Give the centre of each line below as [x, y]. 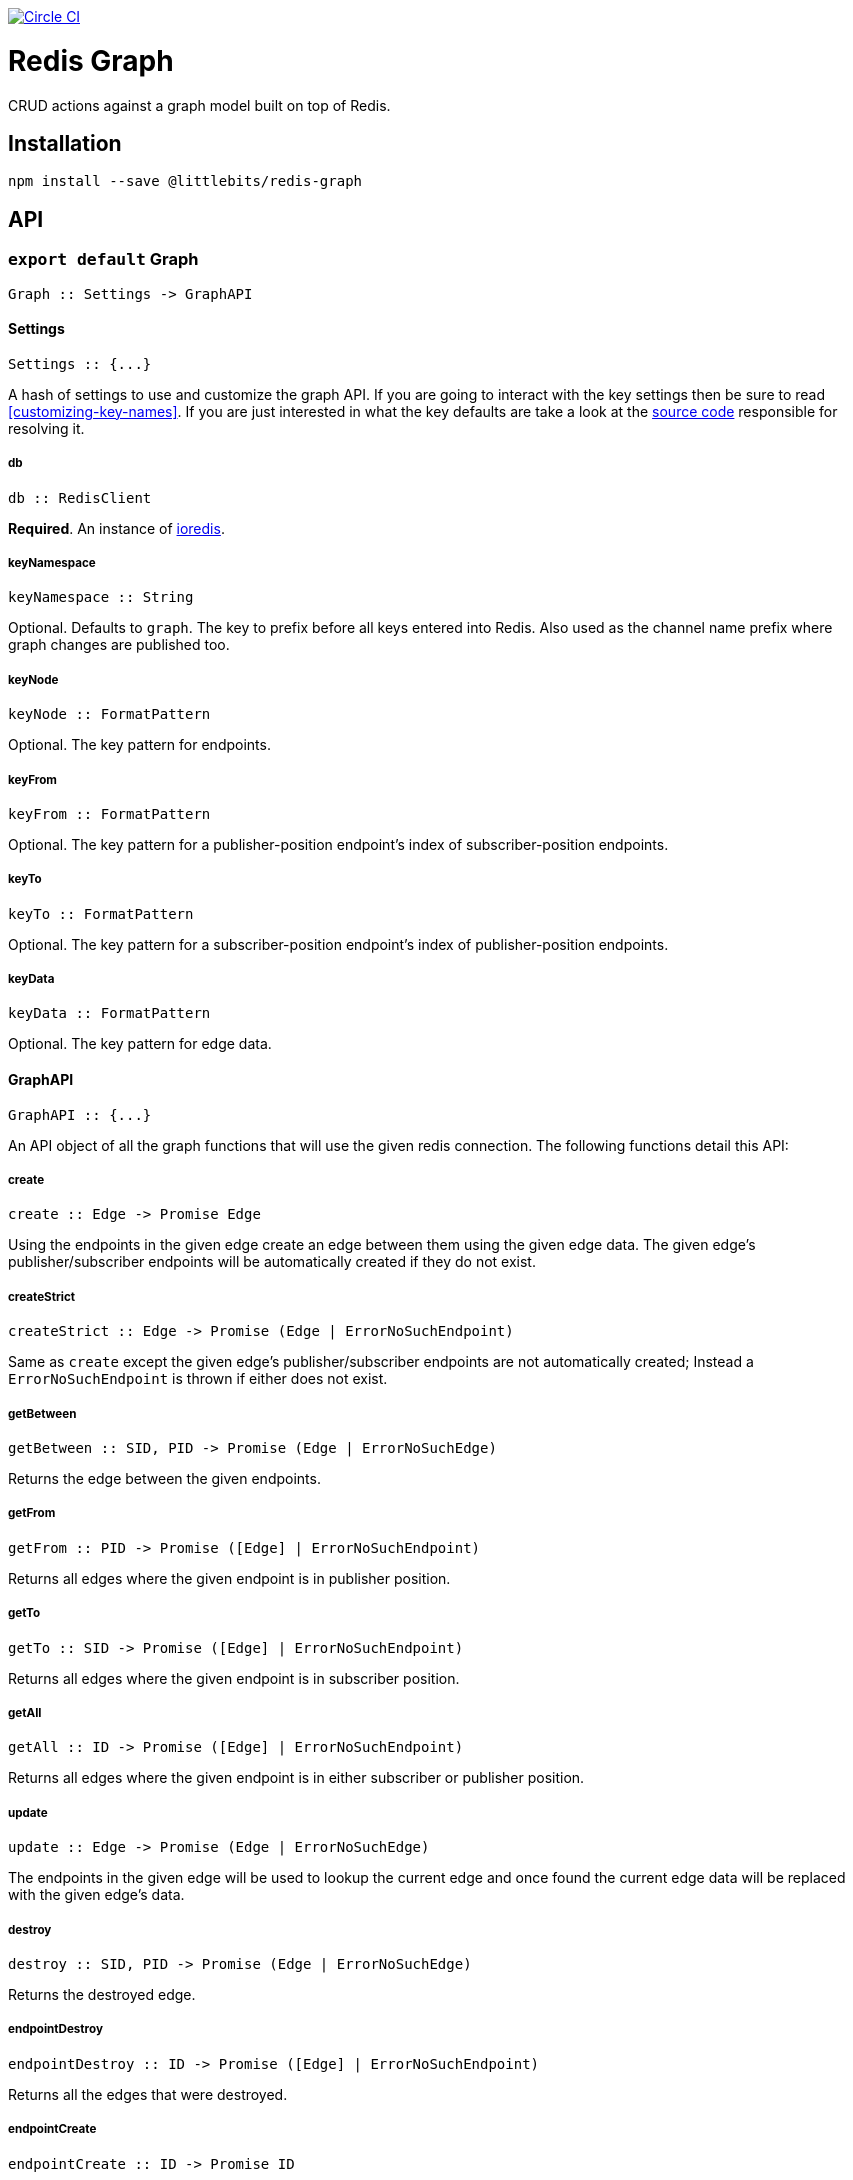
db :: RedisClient [80, 497]
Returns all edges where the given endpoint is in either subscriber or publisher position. [296, 1778]
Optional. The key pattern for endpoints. [139, 745]
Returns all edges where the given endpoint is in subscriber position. [234, 1678]
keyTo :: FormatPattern [101, 913]
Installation [65, 143]
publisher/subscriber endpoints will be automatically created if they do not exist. [272, 1262]
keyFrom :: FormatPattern [109, 813]
